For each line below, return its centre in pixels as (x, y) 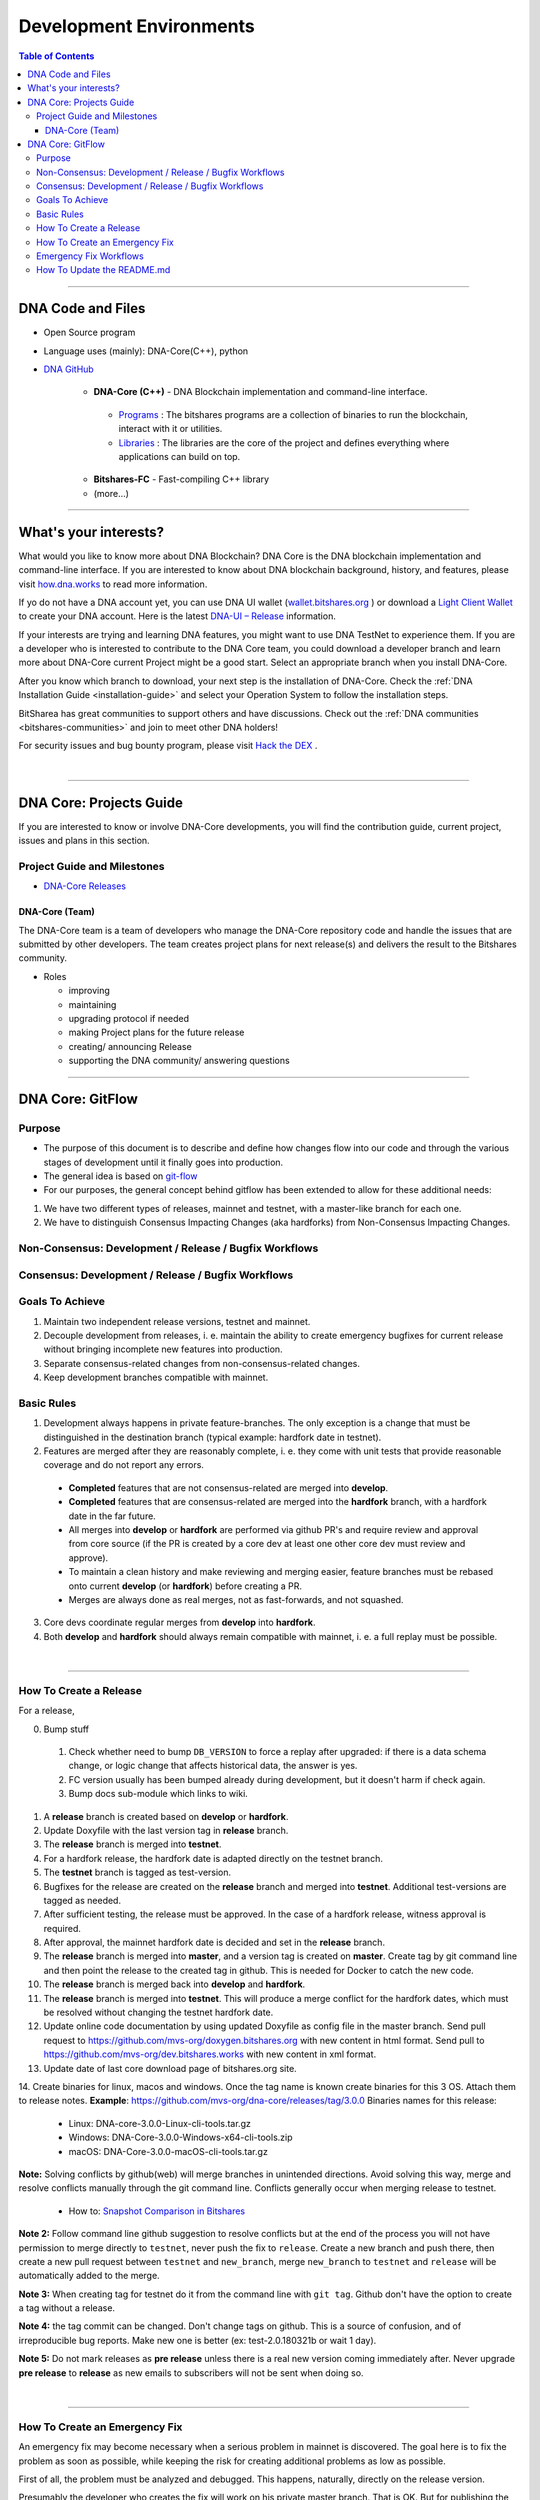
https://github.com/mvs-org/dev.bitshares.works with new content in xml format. (210, 2054)
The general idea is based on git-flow (120, 1176)
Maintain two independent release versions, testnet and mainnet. (177, 1321)
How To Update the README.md (103, 270)
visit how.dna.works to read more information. (113, 584)
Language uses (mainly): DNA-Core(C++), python (146, 351)
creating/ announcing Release (130, 1046)
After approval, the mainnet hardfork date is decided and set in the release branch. (214, 1942)
